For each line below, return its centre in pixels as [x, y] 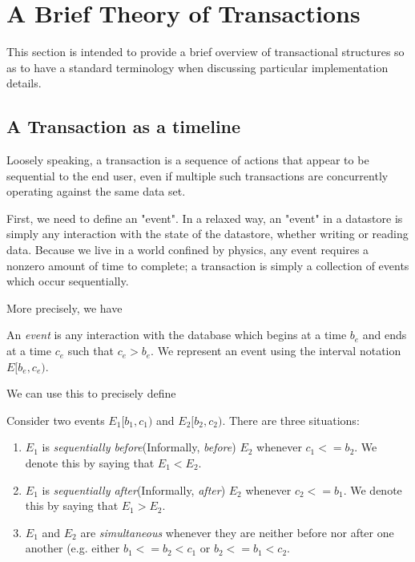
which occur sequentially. [68, 281]
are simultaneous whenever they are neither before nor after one [237, 532]
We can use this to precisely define [91, 393]
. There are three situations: [291, 420]
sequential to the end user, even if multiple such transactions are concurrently [197, 175]
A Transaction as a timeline [124, 126]
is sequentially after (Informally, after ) [134, 489]
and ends [385, 335]
